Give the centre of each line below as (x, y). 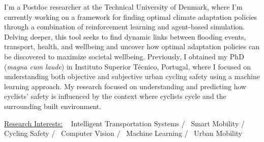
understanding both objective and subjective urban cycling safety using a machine (132, 76)
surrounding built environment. (53, 106)
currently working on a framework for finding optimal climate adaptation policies (130, 16)
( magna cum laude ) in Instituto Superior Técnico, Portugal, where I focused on (128, 66)
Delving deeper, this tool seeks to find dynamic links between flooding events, (125, 36)
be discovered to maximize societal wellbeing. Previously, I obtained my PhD (124, 56)
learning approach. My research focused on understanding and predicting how (125, 86)
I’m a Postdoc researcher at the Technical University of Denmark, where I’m (123, 7)
